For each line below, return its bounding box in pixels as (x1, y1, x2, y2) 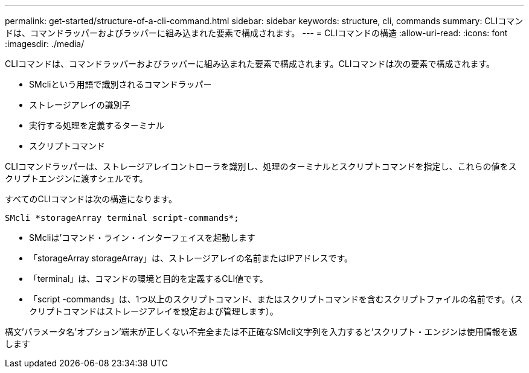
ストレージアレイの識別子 (29, 100, 130, 110)
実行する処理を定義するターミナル (29, 120, 164, 130)
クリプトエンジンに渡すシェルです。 (5, 173, 148, 183)
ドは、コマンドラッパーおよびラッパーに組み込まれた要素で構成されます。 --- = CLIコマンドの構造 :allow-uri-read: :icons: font (5, 28, 508, 38)
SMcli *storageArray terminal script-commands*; (5, 213, 239, 223)
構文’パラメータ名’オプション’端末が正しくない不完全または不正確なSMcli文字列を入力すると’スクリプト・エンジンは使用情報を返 (5, 327, 518, 337)
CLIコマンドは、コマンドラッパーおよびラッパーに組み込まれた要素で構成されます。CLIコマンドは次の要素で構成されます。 (5, 59, 495, 69)
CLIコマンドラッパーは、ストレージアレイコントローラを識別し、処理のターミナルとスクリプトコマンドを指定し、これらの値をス (5, 161, 517, 171)
